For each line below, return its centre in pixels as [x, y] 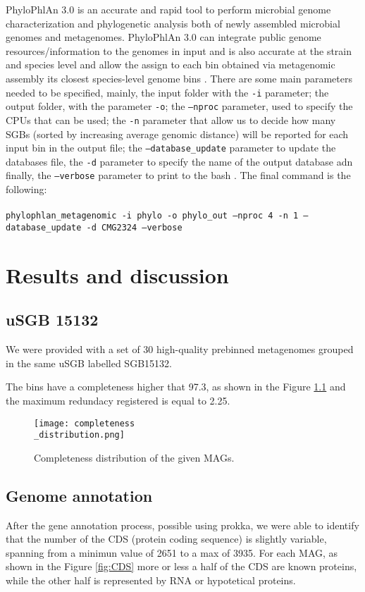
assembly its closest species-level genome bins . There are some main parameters [179, 78]
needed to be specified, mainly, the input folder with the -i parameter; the [167, 92]
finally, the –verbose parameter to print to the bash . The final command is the [178, 175]
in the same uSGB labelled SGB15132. [89, 363]
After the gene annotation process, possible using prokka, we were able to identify [182, 525]
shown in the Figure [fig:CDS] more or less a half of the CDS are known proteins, [181, 566]
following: [26, 189]
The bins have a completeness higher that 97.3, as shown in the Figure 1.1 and [176, 387]
